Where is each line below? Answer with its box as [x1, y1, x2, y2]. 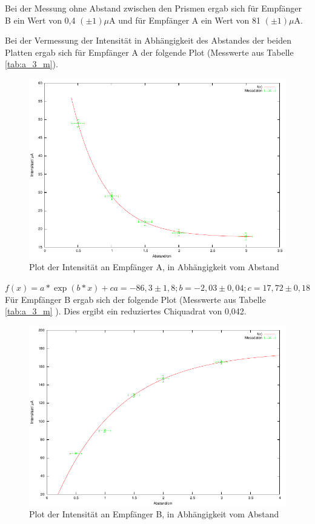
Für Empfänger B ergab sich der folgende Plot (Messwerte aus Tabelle [5, 293, 266, 305]
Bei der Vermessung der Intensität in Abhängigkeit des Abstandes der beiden [5, 34, 291, 47]
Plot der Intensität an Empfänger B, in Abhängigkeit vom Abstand [29, 508, 279, 520]
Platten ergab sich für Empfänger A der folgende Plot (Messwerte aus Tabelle [5, 45, 294, 58]
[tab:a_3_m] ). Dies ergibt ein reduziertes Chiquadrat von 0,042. [5, 305, 247, 317]
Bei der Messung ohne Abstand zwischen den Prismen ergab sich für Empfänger [5, 2, 302, 14]
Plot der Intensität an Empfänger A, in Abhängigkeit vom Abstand [29, 260, 279, 273]
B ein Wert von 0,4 [5, 13, 76, 26]
